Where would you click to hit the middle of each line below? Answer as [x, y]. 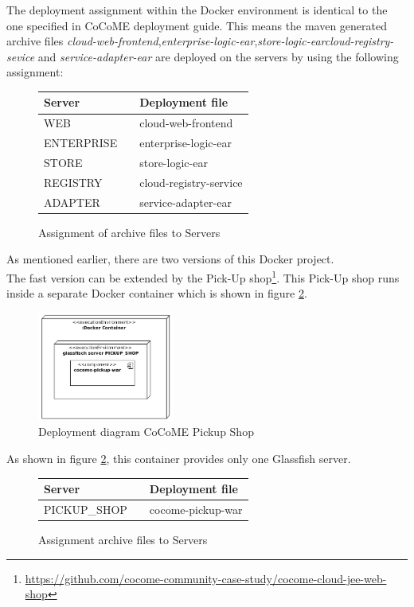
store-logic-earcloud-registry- [326, 41]
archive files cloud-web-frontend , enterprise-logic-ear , [132, 41]
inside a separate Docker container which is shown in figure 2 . [157, 293]
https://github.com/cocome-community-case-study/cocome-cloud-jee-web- [206, 578]
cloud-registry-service [191, 182]
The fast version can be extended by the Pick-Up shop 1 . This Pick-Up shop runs [203, 276]
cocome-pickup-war [196, 510]
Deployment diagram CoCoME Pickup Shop [146, 432]
